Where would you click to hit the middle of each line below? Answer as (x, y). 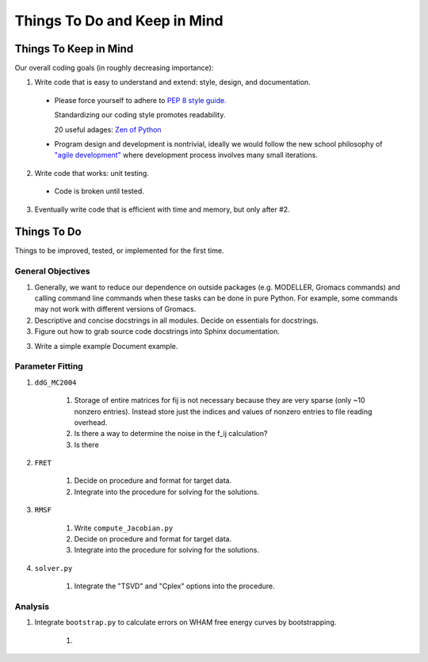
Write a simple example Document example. (106, 346)
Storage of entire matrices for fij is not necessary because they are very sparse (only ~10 (220, 400)
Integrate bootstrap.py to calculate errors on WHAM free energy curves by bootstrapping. (185, 622)
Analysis (32, 607)
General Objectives (52, 271)
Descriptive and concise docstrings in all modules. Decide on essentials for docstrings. (176, 320)
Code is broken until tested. (99, 191)
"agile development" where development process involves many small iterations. (186, 155)
